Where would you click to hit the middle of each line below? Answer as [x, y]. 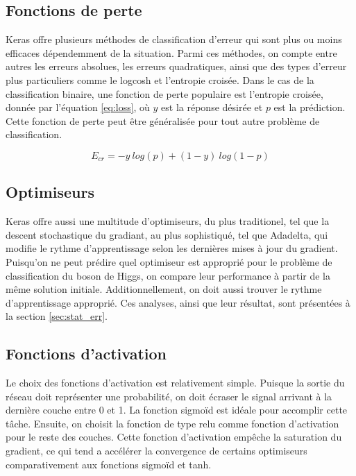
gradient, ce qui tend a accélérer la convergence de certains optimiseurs [156, 451]
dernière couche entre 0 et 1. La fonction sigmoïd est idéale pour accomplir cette [177, 410]
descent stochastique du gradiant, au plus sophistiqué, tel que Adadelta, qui [167, 234]
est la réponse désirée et [212, 107]
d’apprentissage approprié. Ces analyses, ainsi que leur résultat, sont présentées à [178, 302]
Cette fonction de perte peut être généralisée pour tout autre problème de [163, 120]
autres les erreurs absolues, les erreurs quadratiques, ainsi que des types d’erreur [176, 66]
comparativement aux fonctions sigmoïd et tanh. [109, 464]
